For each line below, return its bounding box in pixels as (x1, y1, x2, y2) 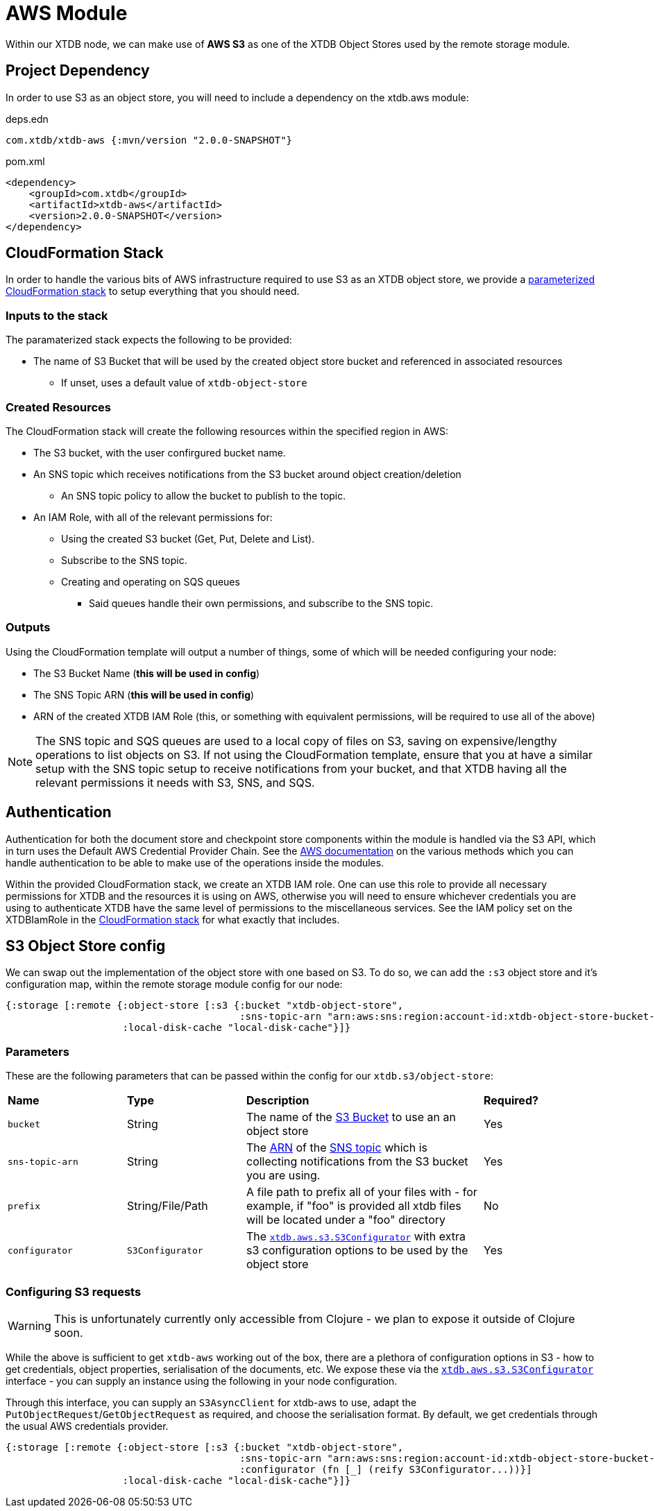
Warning (8, 1318, 51, 1333)
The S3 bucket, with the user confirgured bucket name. (33, 446, 286, 459)
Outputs (6, 620, 51, 635)
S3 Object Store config (6, 937, 166, 955)
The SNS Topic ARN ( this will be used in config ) (33, 688, 255, 701)
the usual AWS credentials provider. (6, 1419, 169, 1432)
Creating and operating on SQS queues (61, 575, 240, 588)
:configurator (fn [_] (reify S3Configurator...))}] (239, 1463, 532, 1475)
